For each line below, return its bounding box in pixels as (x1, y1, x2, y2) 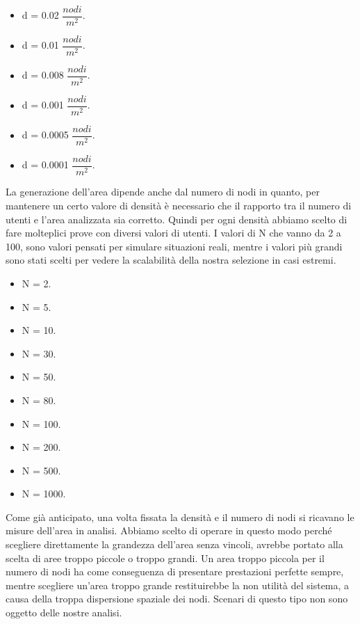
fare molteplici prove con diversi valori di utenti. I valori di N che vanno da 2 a (6, 225, 341, 240)
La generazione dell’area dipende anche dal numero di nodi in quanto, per (6, 184, 320, 199)
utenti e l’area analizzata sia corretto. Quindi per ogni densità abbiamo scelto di (6, 211, 347, 226)
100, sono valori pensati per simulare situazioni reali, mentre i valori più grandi (6, 239, 343, 253)
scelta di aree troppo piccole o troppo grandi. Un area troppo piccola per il (6, 550, 325, 565)
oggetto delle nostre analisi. (6, 605, 122, 620)
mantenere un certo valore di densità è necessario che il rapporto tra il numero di (6, 198, 352, 212)
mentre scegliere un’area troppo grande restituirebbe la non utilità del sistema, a (6, 577, 350, 592)
